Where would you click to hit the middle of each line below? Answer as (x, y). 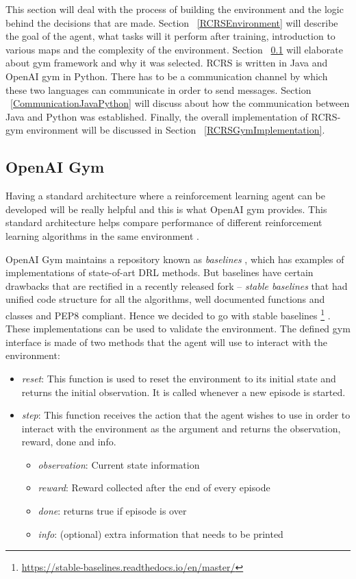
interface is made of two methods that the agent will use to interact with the (167, 342)
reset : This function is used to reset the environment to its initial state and (179, 378)
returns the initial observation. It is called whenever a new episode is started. (183, 392)
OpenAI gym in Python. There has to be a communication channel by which (167, 76)
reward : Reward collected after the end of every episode (154, 488)
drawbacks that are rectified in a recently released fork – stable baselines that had (177, 285)
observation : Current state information (119, 464)
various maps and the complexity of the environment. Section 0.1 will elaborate (175, 49)
